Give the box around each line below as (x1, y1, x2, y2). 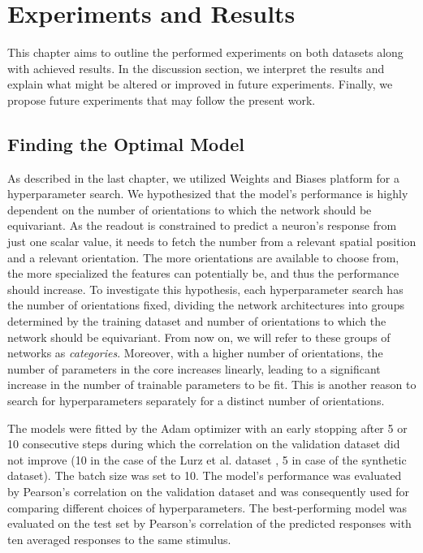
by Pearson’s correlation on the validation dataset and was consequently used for (7, 482, 410, 499)
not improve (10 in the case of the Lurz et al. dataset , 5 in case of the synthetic (7, 451, 407, 468)
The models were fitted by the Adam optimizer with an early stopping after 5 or (7, 419, 408, 436)
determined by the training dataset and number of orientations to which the (7, 313, 386, 330)
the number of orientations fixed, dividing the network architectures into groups (7, 296, 404, 313)
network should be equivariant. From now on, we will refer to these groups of (7, 328, 391, 345)
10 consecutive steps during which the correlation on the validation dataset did (7, 435, 400, 452)
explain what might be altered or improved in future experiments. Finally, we (7, 76, 393, 93)
